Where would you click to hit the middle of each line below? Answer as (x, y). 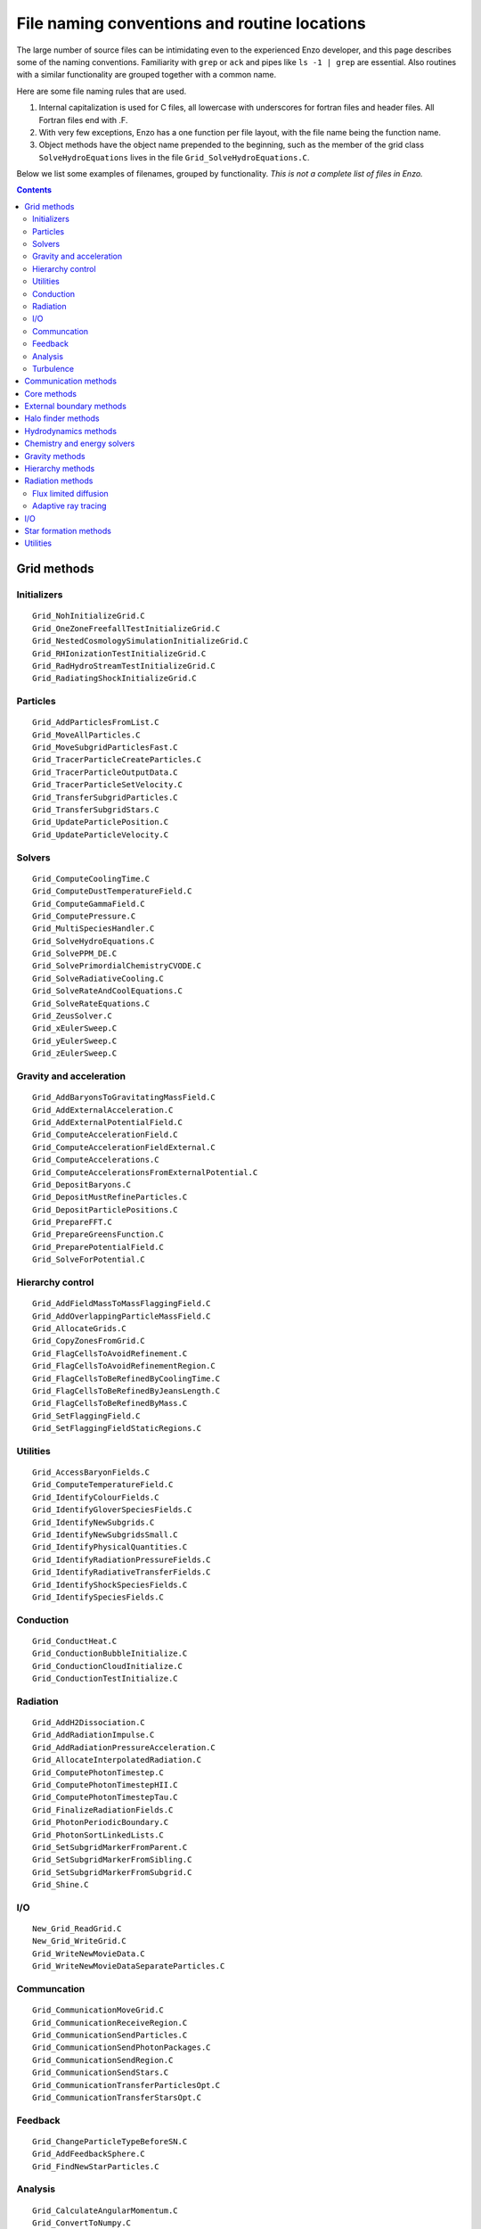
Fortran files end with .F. (83, 119)
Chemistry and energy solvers (80, 444)
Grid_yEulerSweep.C (75, 1040)
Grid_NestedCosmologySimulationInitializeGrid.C (140, 641)
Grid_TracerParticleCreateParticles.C (117, 760)
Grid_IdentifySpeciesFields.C (98, 1597)
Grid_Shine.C (61, 1885)
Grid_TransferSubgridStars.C (96, 810)
